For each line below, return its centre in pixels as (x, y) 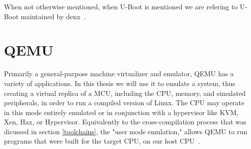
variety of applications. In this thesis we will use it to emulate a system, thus (120, 83)
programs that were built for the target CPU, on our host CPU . (102, 141)
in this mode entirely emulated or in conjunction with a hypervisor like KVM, (121, 112)
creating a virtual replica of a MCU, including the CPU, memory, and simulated (125, 93)
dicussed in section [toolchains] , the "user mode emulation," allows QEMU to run (126, 131)
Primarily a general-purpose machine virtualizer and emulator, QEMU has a (119, 74)
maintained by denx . (53, 16)
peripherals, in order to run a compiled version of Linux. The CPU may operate (124, 103)
